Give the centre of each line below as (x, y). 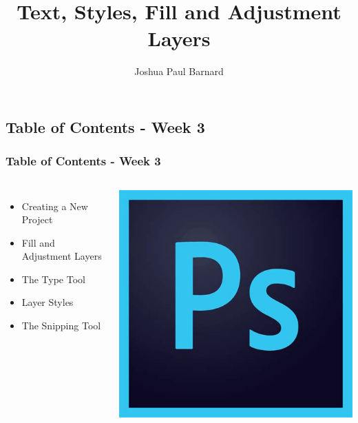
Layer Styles (48, 302)
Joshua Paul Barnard (179, 71)
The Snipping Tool (61, 326)
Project (37, 219)
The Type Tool (53, 279)
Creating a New (55, 206)
